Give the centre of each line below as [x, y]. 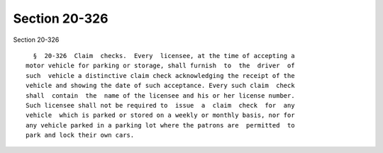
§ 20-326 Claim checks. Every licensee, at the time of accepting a [164, 56]
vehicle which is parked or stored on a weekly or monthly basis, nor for [160, 115]
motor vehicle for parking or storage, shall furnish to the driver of [160, 66]
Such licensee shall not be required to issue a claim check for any [160, 105]
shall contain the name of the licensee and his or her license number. [160, 95]
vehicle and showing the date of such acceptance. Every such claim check [160, 86]
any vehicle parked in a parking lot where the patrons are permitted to [160, 125]
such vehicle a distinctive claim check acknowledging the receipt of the [160, 75]
